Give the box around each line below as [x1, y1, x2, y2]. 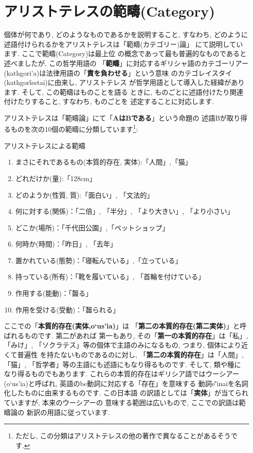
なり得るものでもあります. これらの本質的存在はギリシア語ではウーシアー [4, 369, 239, 379]
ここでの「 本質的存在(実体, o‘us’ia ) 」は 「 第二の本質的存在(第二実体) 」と [4, 321, 240, 331]
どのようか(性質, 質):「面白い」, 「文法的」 [15, 189, 154, 200]
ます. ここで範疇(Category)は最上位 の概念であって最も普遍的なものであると [4, 48, 247, 59]
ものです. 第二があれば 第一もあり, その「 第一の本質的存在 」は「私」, [24, 330, 248, 340]
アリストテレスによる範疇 [4, 140, 86, 150]
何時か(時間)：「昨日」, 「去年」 [15, 239, 117, 249]
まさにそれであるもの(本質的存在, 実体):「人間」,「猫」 [15, 157, 192, 167]
